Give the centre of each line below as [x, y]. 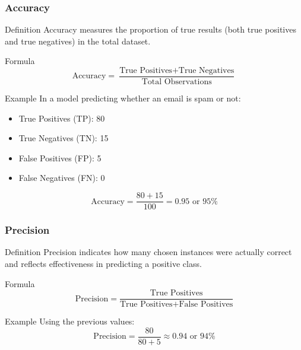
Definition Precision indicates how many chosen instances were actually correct [148, 252]
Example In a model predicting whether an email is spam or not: [123, 98]
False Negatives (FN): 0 [62, 178]
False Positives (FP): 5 [60, 157]
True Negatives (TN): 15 [64, 138]
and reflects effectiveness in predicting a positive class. [103, 263]
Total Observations [177, 82]
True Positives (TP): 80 [62, 118]
